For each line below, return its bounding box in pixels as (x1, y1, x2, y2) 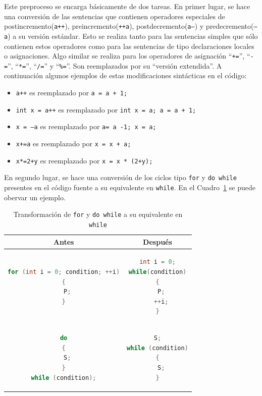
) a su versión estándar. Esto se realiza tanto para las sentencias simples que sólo (8, 30, 258, 41)
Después (143, 236, 172, 247)
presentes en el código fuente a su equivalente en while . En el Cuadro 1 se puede (4, 182, 255, 192)
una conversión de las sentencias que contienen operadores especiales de (4, 11, 225, 21)
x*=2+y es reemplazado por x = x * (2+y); (16, 155, 153, 165)
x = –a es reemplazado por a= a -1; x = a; (16, 121, 156, 132)
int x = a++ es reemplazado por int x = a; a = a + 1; (16, 104, 196, 115)
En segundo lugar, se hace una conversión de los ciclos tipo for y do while (4, 172, 237, 183)
